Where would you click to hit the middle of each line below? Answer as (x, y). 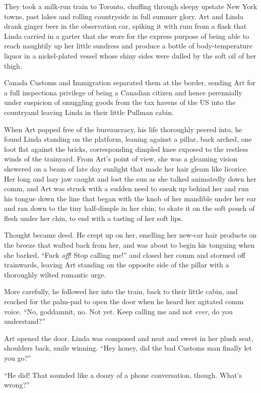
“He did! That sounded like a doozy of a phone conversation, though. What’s (123, 375)
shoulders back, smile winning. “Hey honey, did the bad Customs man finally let (128, 348)
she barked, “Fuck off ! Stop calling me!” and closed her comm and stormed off (125, 255)
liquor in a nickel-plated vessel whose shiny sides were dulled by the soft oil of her (130, 55)
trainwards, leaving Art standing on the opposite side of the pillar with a (117, 265)
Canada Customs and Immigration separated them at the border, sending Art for (130, 82)
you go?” (18, 358)
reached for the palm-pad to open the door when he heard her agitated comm (124, 301)
